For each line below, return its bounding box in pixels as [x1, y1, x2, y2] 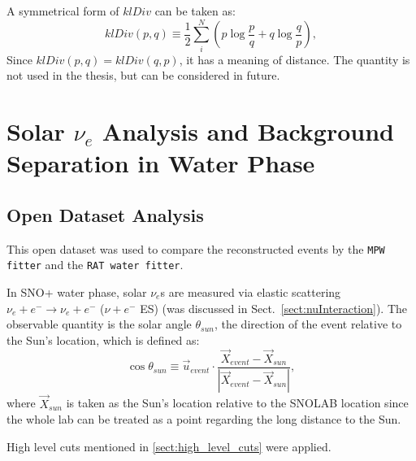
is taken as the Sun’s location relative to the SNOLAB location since [66, 394, 409, 411]
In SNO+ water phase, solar [6, 283, 147, 300]
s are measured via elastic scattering [160, 283, 341, 300]
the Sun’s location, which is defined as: [6, 331, 200, 348]
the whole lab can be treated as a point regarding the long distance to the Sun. [6, 411, 401, 428]
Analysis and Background [102, 115, 395, 148]
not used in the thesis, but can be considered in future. [6, 67, 280, 84]
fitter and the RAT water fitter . [6, 256, 184, 273]
